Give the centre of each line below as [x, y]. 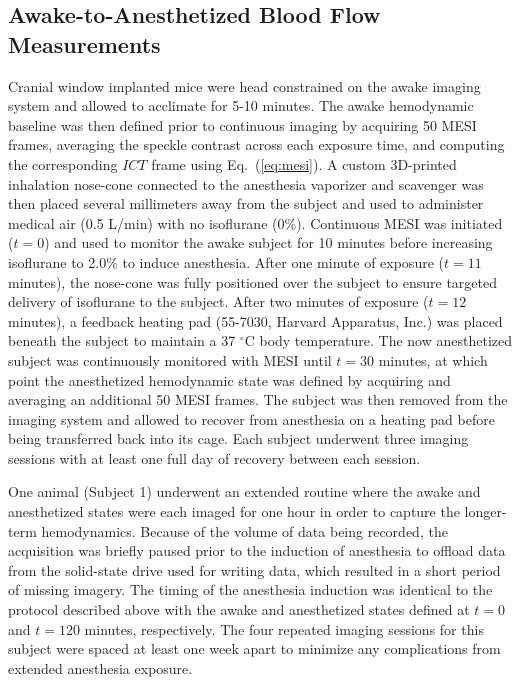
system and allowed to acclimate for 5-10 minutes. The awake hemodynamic [241, 105]
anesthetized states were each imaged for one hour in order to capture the [234, 511]
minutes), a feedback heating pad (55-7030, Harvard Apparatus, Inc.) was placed [255, 320]
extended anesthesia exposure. [100, 667]
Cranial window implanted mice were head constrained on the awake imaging [244, 85]
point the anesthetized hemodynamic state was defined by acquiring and [229, 379]
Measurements [84, 43]
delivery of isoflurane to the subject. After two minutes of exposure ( [218, 301]
